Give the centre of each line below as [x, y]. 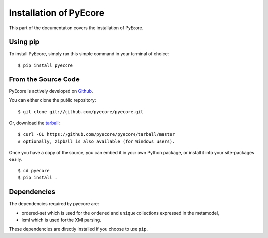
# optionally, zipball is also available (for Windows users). [97, 141]
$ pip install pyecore [46, 65]
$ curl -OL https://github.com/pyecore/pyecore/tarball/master [97, 134]
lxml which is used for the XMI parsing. [61, 220]
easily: [16, 159]
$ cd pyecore [34, 171]
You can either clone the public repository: [53, 100]
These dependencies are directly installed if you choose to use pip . [79, 229]
